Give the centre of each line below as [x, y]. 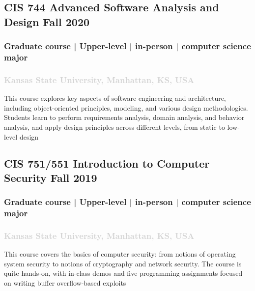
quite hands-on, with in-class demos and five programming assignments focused [123, 273]
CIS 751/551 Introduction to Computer [107, 163]
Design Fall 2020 [47, 21]
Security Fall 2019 [51, 177]
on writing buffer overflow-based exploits [65, 283]
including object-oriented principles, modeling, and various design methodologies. [126, 107]
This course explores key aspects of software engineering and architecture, [115, 98]
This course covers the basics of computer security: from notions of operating [120, 254]
